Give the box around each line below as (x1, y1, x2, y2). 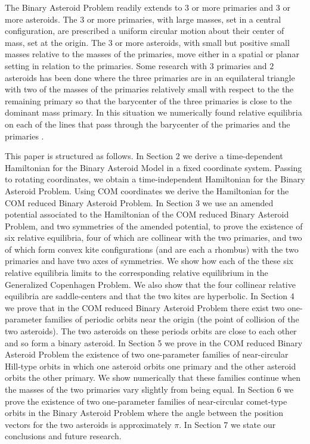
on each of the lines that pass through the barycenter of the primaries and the (5, 117, 290, 130)
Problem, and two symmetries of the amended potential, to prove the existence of (5, 219, 303, 232)
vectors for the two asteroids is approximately (5, 418, 172, 430)
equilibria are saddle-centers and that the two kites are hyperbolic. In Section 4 (5, 290, 294, 302)
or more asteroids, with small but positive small (115, 36, 290, 48)
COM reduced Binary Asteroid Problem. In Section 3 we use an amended (5, 196, 274, 209)
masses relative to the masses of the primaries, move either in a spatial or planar (5, 48, 299, 60)
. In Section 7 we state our (179, 418, 276, 430)
